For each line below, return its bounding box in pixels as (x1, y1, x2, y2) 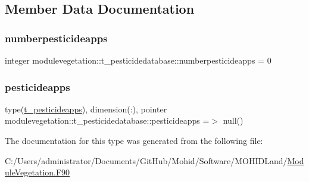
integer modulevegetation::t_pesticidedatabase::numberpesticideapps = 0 (5, 54, 271, 66)
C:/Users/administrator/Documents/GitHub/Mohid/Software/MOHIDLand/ (5, 154, 288, 167)
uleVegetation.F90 (5, 166, 70, 178)
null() (223, 114, 244, 127)
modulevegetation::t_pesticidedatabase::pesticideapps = (5, 114, 210, 127)
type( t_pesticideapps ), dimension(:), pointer (5, 102, 167, 115)
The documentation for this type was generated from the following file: (5, 134, 263, 146)
